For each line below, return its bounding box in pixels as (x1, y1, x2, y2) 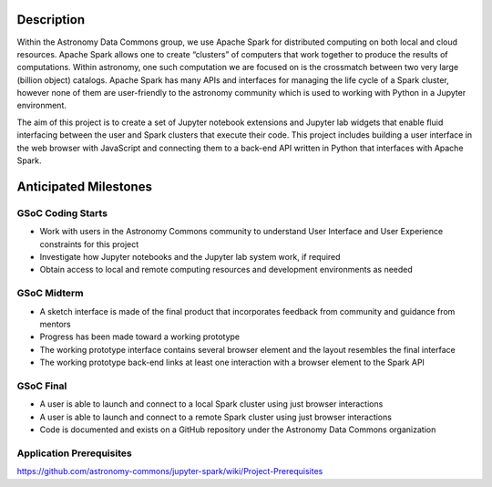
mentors (39, 318, 72, 329)
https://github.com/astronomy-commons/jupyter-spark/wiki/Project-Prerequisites (16, 466, 323, 477)
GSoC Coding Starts (16, 206, 108, 219)
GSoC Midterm (16, 287, 84, 300)
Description (16, 12, 86, 27)
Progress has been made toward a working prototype (39, 331, 241, 342)
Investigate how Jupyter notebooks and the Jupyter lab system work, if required (39, 251, 341, 262)
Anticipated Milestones (16, 179, 152, 194)
